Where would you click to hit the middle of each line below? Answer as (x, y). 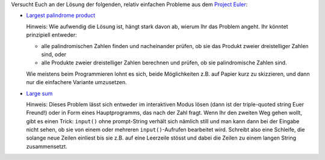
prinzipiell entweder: (52, 35)
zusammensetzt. (47, 146)
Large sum (39, 93)
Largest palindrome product (61, 16)
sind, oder (54, 54)
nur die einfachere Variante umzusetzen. (77, 82)
